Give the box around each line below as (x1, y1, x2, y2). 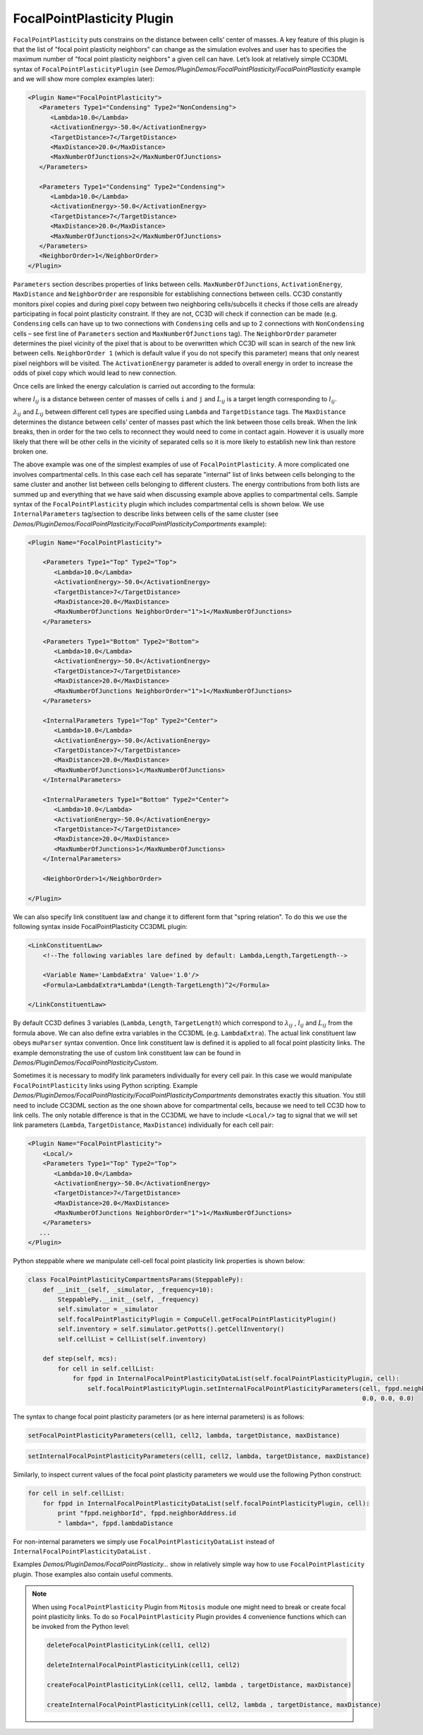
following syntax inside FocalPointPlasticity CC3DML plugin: (13, 923, 188, 931)
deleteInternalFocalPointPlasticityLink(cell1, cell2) (47, 1661, 240, 1669)
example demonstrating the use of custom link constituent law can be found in (13, 1048, 241, 1057)
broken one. (13, 447, 49, 456)
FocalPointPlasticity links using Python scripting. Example (13, 1081, 198, 1089)
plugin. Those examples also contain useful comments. (13, 1570, 173, 1578)
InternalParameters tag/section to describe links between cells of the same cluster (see (13, 509, 278, 519)
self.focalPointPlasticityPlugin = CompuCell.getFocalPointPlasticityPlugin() (57, 1315, 337, 1323)
